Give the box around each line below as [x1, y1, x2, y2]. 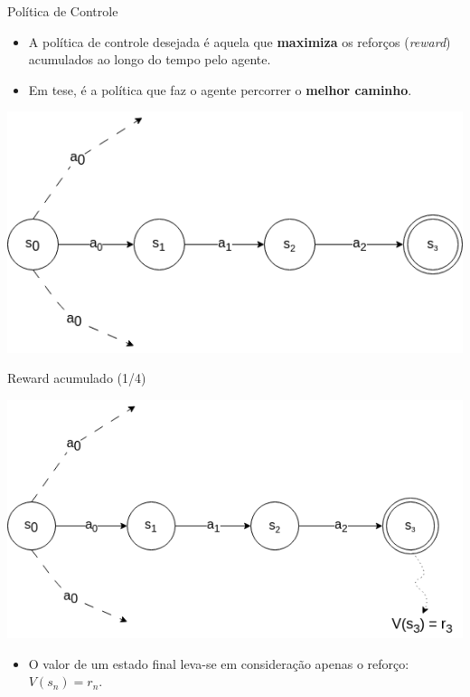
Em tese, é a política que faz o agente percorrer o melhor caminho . [28, 80, 412, 99]
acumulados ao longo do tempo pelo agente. [28, 50, 271, 69]
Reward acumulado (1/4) [7, 368, 146, 387]
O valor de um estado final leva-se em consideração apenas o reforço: [28, 654, 409, 673]
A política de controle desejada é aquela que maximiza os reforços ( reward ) [28, 32, 451, 51]
